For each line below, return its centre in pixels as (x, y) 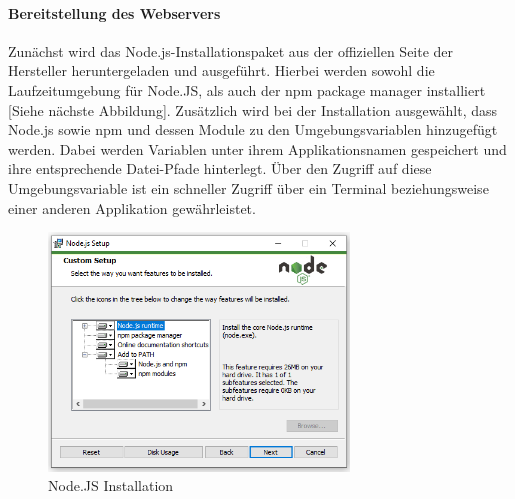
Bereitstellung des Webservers (114, 12)
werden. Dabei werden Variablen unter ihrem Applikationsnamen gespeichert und (257, 148)
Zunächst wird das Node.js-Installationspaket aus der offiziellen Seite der (231, 50)
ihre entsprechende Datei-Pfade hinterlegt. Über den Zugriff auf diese (220, 168)
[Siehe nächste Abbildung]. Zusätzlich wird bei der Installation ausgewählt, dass (253, 109)
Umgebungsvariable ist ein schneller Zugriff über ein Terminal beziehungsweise (248, 187)
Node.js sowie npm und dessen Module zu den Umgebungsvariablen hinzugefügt (253, 129)
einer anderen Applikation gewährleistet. (132, 207)
